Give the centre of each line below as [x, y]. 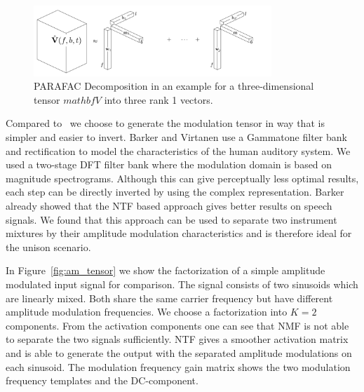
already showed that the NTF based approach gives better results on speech [169, 206]
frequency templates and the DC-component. [102, 380]
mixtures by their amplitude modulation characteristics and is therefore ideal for [179, 233]
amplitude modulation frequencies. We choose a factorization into [147, 312]
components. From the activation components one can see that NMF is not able [177, 325]
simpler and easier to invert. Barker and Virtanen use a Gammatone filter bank [176, 137]
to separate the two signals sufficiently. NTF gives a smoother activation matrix [177, 339]
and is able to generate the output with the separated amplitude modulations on [179, 352]
